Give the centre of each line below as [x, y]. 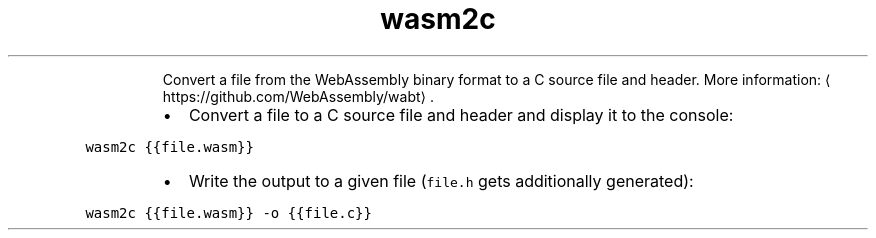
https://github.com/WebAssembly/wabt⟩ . [298, 96]
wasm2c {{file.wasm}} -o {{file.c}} [228, 212]
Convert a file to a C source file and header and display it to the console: [461, 114]
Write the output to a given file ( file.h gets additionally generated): [441, 180]
